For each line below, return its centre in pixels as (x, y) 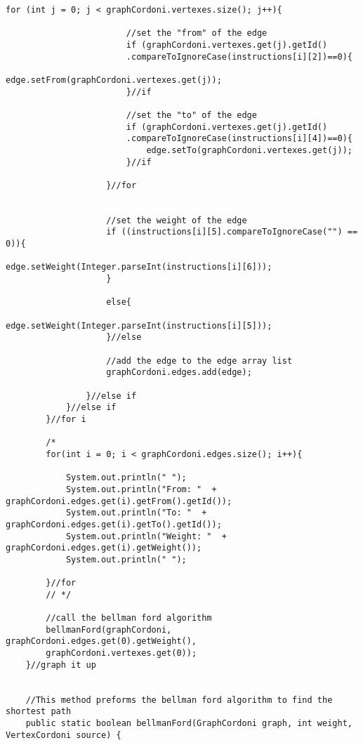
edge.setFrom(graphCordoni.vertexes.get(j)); (114, 80)
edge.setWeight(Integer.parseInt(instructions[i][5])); (139, 325)
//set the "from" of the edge (197, 33)
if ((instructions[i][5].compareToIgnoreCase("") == (232, 232)
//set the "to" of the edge (191, 115)
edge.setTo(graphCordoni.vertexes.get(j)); (249, 150)
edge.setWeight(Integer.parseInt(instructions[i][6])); (139, 267)
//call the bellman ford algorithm (129, 618)
